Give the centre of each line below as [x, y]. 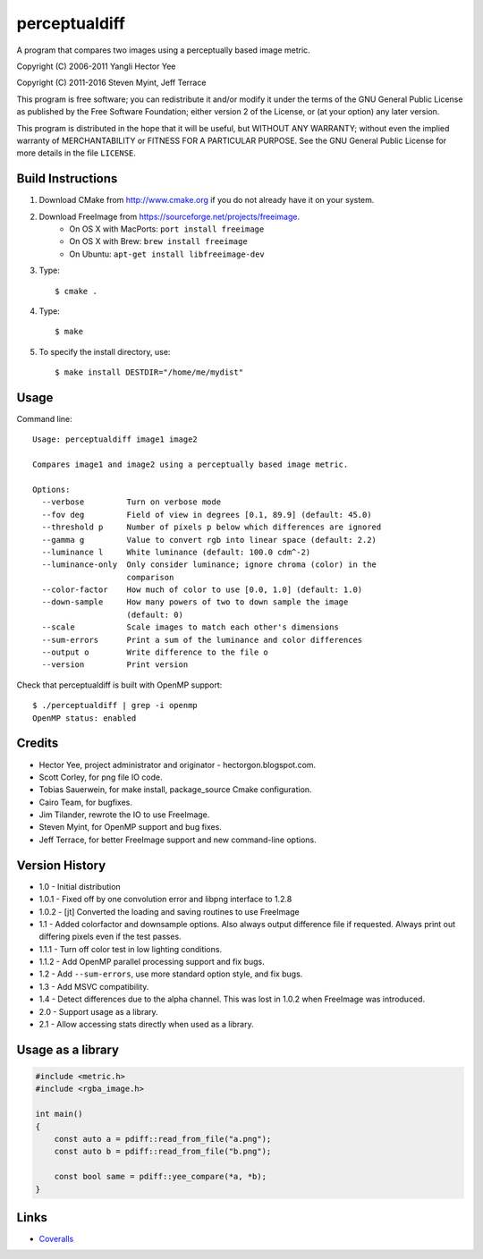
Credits [38, 744]
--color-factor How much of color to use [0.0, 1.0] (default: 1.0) [202, 590]
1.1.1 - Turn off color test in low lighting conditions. [131, 949]
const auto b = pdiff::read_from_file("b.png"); [163, 1152]
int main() [59, 1114]
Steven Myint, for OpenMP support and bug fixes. [131, 827]
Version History [61, 865]
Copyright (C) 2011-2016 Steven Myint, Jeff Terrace [111, 83]
